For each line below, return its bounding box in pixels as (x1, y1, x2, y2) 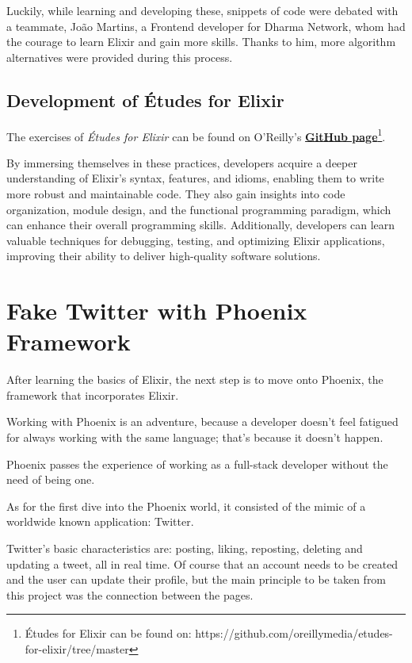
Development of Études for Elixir (6, 87, 284, 112)
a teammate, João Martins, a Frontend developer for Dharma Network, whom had (6, 17, 406, 34)
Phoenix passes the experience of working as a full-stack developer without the (6, 455, 388, 472)
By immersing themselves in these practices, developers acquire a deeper (6, 154, 357, 171)
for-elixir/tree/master (25, 641, 129, 657)
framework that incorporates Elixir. (6, 386, 179, 403)
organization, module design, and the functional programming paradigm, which (6, 201, 391, 217)
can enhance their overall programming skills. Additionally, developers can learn (6, 217, 395, 233)
